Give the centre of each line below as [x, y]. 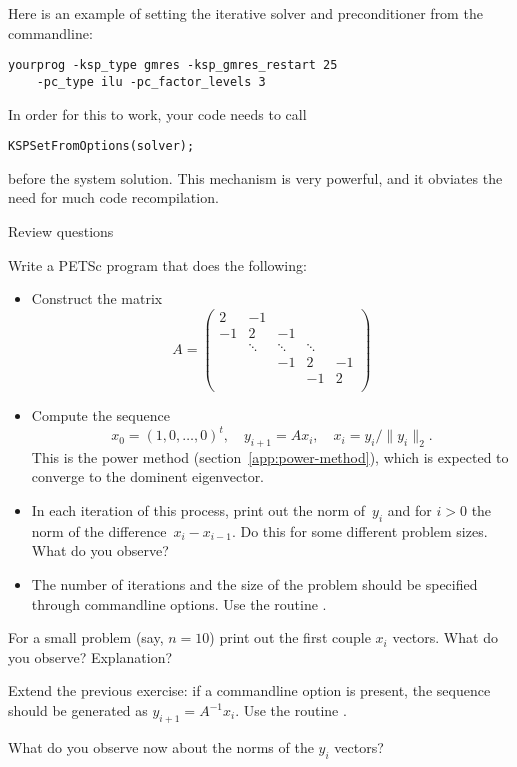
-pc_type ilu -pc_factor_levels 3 [151, 81]
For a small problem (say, [86, 637]
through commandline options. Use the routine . [179, 603]
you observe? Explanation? [90, 656]
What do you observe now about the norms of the [161, 746]
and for [409, 510]
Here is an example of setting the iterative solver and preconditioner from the [245, 13]
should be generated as [78, 710]
